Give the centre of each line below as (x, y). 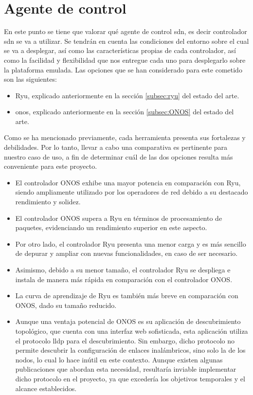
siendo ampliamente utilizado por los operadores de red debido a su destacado (132, 192)
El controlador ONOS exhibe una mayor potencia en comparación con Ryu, (128, 182)
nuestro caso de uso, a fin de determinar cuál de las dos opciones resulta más (118, 156)
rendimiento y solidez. (48, 202)
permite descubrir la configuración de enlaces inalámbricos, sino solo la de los (130, 350)
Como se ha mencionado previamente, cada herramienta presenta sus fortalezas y (125, 137)
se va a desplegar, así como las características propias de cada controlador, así (120, 50)
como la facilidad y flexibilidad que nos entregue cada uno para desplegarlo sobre (125, 60)
